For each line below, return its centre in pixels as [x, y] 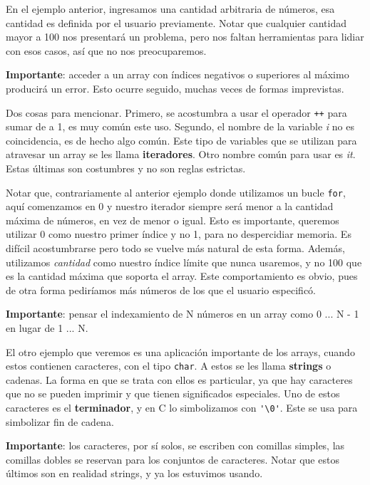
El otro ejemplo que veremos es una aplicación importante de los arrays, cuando [180, 351]
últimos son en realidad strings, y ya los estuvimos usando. [134, 473]
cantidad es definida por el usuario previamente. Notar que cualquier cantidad [176, 22]
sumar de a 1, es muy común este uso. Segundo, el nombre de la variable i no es [180, 126]
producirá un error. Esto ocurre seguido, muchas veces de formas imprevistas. [175, 88]
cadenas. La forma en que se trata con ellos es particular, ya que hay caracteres [179, 379]
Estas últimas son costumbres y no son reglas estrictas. [126, 168]
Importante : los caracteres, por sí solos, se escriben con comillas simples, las [175, 445]
